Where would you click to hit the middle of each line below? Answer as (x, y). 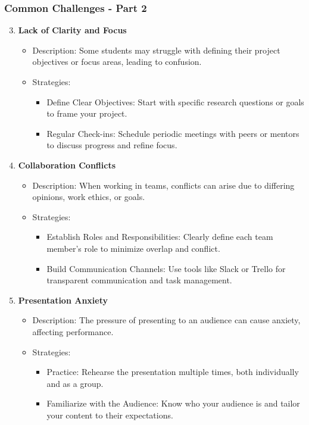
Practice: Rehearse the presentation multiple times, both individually (173, 372)
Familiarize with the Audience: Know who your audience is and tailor (173, 403)
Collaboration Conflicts (67, 165)
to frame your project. (87, 113)
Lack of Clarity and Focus (72, 30)
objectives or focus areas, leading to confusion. (117, 62)
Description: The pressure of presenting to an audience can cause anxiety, (166, 320)
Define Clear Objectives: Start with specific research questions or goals (175, 101)
